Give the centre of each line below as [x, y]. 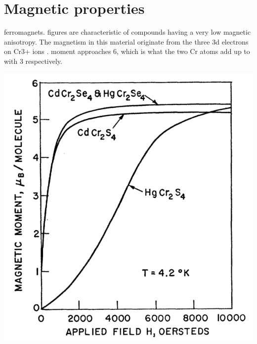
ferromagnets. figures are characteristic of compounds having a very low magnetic [128, 32]
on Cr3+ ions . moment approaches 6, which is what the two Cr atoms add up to [127, 51]
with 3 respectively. [33, 61]
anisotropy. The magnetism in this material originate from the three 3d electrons [126, 41]
